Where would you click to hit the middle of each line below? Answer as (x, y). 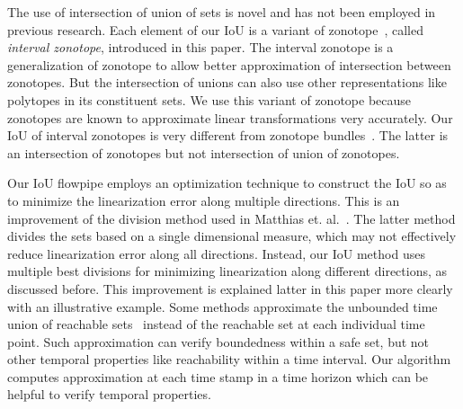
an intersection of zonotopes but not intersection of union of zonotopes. (204, 152)
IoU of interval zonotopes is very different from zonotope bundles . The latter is (228, 135)
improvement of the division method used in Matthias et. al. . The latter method (231, 218)
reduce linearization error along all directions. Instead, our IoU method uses (216, 253)
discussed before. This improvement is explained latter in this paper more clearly (230, 288)
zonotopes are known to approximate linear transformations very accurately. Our (230, 117)
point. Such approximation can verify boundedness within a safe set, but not (218, 341)
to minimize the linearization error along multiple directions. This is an (204, 200)
